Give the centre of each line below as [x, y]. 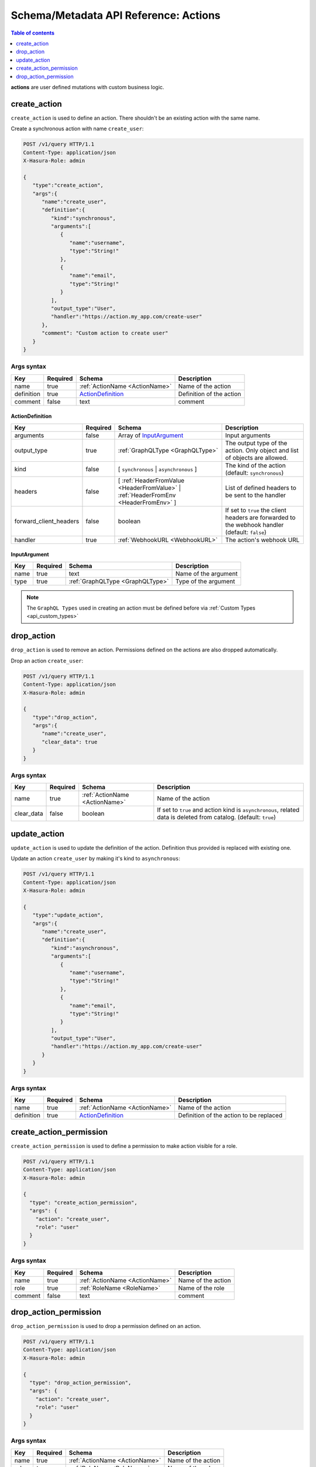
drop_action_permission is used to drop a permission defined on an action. [106, 1326]
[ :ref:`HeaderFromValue [151, 480]
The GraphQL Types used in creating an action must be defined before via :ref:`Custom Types [141, 608]
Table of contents [33, 33]
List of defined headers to [261, 488]
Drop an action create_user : [47, 661]
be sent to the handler [256, 495]
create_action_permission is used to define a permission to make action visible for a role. [124, 1146]
